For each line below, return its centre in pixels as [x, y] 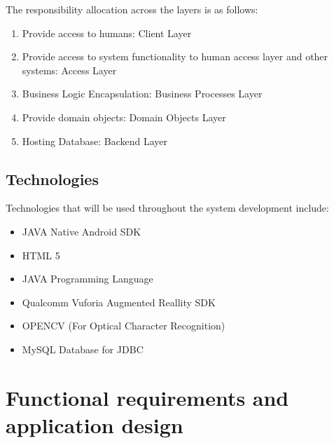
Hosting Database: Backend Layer [95, 141]
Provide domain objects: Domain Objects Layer [124, 117]
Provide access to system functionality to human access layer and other [175, 56]
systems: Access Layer [69, 70]
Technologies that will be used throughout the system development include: [167, 208]
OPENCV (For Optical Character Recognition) [124, 326]
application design [95, 424]
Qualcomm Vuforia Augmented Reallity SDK [119, 302]
